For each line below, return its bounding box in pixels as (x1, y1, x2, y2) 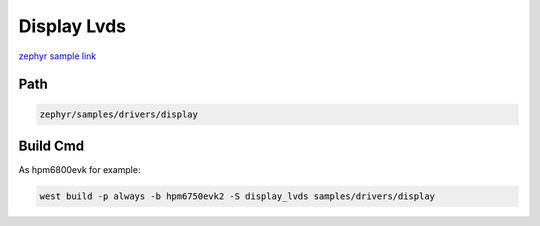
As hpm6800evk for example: (18, 164, 141, 176)
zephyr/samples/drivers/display (39, 108, 199, 120)
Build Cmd (18, 137, 85, 154)
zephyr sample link (18, 50, 97, 62)
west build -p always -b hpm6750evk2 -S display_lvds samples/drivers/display (39, 191, 435, 202)
